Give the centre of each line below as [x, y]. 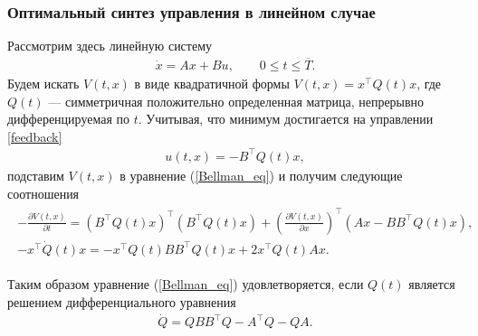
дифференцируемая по [68, 119]
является [432, 283]
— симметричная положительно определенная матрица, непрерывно [236, 101]
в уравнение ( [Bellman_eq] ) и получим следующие [261, 175]
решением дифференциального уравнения [122, 301]
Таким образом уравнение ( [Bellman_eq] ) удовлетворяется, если [186, 283]
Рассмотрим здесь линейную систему [110, 46]
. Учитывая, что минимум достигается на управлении [286, 119]
